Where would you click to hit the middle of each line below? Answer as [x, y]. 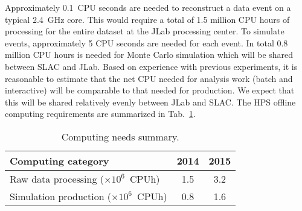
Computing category [59, 160]
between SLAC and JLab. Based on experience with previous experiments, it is [151, 66]
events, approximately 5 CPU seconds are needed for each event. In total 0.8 [146, 43]
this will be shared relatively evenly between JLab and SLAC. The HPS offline [150, 102]
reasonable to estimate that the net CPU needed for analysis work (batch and [149, 78]
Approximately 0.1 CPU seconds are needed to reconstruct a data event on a [148, 7]
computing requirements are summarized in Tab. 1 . [100, 114]
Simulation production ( [61, 196]
